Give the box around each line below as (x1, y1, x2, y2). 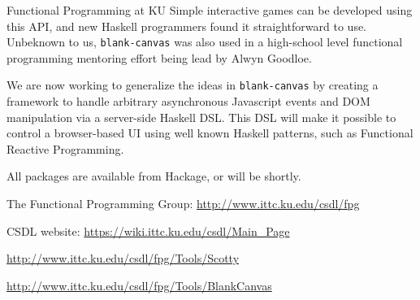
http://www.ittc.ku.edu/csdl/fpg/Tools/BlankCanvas (6, 276, 272, 293)
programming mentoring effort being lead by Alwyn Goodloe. (6, 49, 312, 66)
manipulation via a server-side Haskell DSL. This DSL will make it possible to (6, 108, 396, 125)
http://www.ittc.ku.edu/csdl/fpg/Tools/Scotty (6, 250, 240, 267)
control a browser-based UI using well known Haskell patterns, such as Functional (6, 124, 414, 141)
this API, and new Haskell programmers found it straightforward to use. (6, 17, 367, 34)
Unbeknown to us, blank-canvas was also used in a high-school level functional (6, 33, 403, 50)
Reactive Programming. (6, 140, 124, 157)
